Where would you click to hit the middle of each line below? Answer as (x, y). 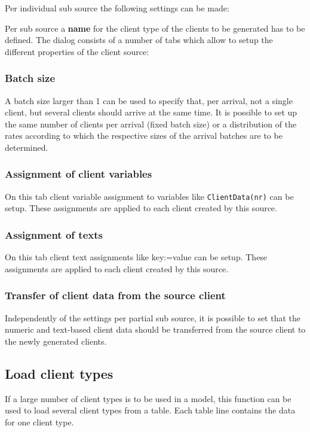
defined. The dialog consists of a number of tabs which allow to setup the (139, 40)
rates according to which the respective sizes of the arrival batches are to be (144, 136)
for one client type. (39, 422)
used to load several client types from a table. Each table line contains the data (150, 410)
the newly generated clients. (56, 341)
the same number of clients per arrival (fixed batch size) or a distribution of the (151, 124)
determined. (27, 147)
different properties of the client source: (77, 51)
